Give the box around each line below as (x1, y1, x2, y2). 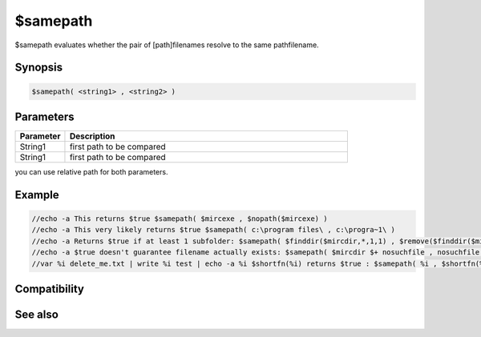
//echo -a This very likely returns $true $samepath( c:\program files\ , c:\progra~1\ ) (31, 225, 396, 235)
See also (14, 308, 59, 322)
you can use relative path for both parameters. (14, 167, 168, 177)
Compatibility (14, 283, 84, 296)
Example (14, 188, 59, 202)
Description (69, 130, 115, 142)
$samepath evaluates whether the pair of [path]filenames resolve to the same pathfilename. (14, 40, 320, 50)
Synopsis (14, 61, 63, 74)
